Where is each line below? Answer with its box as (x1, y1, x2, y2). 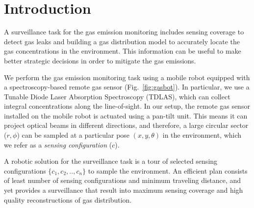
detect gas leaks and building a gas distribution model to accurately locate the (4, 36, 240, 46)
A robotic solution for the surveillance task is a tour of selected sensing (4, 156, 218, 166)
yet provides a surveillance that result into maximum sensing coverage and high (4, 185, 243, 195)
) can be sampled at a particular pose (17, 130, 130, 140)
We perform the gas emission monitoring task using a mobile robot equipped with (4, 72, 250, 82)
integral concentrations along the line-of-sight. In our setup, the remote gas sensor (4, 101, 250, 111)
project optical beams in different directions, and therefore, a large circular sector (4, 120, 249, 130)
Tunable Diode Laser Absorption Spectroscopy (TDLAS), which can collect (4, 91, 230, 101)
